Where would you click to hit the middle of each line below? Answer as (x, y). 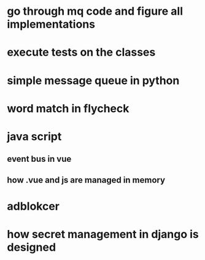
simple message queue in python (93, 80)
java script (34, 136)
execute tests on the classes (81, 52)
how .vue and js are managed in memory (86, 180)
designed (32, 247)
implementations (51, 24)
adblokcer (33, 206)
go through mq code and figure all (95, 11)
